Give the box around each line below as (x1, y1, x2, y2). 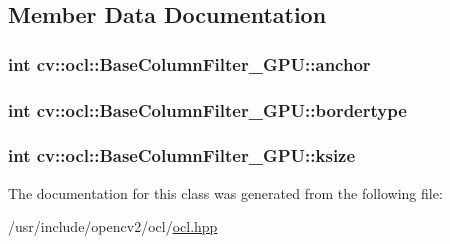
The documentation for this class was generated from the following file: (8, 182, 443, 203)
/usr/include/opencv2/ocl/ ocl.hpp (8, 216, 218, 237)
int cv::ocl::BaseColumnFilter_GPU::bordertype (8, 97, 407, 122)
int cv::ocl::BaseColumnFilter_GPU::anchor (8, 51, 371, 76)
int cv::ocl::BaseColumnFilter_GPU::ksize (8, 143, 356, 168)
